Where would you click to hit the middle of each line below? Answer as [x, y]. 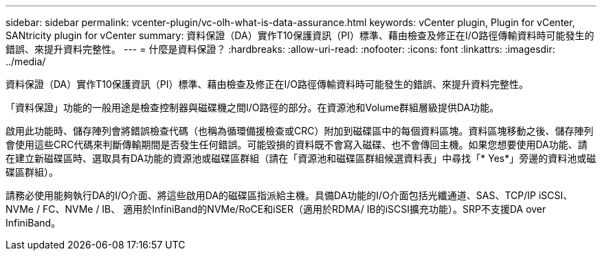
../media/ [26, 61]
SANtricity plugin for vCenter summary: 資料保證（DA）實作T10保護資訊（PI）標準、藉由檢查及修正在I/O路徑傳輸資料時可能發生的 [300, 35]
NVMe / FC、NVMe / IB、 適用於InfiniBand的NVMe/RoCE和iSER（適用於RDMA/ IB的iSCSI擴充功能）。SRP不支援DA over [276, 209]
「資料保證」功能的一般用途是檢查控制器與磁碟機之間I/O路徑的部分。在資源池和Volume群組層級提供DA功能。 [253, 107]
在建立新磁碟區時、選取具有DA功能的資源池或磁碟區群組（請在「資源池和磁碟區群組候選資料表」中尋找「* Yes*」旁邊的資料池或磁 [301, 158]
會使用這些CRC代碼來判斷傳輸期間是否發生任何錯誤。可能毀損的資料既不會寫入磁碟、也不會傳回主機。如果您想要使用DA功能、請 [297, 144]
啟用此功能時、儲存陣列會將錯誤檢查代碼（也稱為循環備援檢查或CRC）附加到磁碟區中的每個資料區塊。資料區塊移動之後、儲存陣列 [300, 131]
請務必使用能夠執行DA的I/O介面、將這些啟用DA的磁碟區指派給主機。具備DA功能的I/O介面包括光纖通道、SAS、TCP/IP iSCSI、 [289, 195]
